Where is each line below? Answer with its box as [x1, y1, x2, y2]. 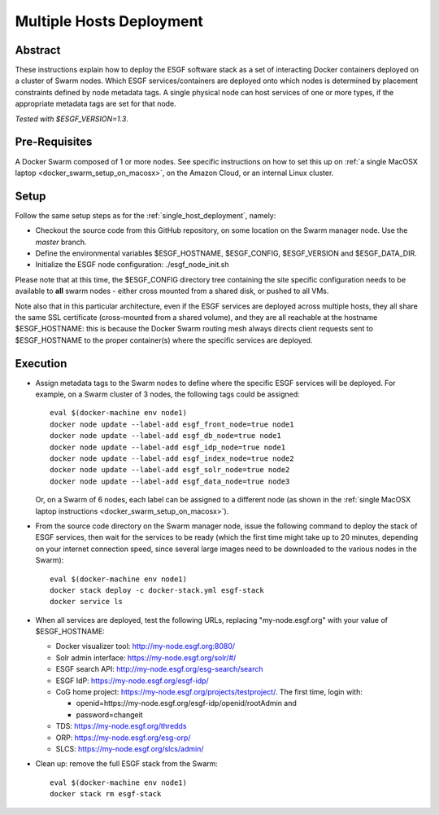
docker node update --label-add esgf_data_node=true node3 [50, 476, 290, 486]
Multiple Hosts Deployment [15, 12, 203, 30]
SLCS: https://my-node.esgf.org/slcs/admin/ [55, 743, 204, 753]
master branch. [35, 237, 87, 247]
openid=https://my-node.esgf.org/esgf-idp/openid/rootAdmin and [76, 699, 297, 708]
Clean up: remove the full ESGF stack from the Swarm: [35, 759, 219, 769]
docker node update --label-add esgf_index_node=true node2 [50, 454, 294, 463]
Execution [15, 357, 67, 370]
